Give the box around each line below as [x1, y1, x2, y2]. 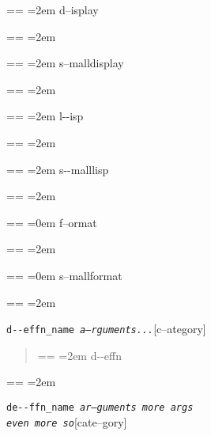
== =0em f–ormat [6, 214, 97, 230]
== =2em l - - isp [6, 108, 84, 124]
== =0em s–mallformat [6, 267, 122, 283]
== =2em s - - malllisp [6, 161, 109, 177]
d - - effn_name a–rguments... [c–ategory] [6, 320, 206, 337]
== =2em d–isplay [6, 2, 99, 17]
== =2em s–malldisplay [6, 55, 124, 71]
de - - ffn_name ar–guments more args [6, 401, 194, 413]
